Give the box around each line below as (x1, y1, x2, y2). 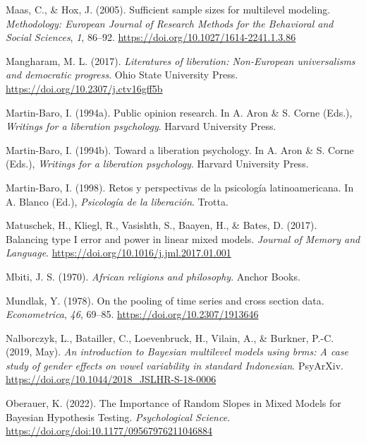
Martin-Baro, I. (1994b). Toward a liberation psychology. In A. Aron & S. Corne (6, 142, 354, 157)
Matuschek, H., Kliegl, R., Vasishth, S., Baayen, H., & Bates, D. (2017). (6, 218, 317, 232)
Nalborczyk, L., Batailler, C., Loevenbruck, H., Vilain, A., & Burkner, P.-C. (6, 330, 334, 345)
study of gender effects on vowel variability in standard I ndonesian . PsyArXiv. (6, 358, 344, 372)
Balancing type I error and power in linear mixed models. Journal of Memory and (6, 231, 360, 246)
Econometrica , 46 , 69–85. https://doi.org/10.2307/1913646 (6, 307, 259, 321)
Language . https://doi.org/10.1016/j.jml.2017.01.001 (6, 245, 231, 260)
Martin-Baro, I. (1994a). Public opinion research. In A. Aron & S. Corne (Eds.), (6, 105, 353, 119)
